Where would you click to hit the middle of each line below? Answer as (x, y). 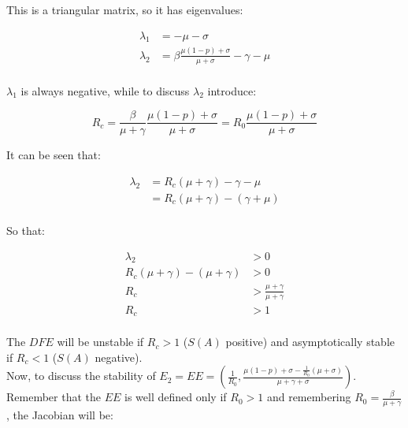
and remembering (309, 397)
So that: (26, 230)
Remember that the (54, 397)
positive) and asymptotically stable (310, 342)
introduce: (232, 90)
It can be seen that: (54, 155)
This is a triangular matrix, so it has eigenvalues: (125, 9)
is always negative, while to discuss (105, 90)
